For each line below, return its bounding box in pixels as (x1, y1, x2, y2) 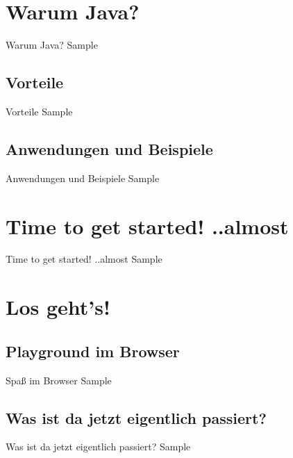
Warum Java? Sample (6, 38, 98, 52)
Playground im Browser (6, 340, 180, 361)
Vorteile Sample (6, 104, 73, 118)
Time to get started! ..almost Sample (6, 252, 162, 266)
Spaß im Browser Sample (6, 373, 112, 387)
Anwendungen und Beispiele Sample (6, 170, 160, 185)
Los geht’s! (6, 293, 110, 321)
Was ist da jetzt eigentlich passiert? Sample (6, 439, 191, 454)
